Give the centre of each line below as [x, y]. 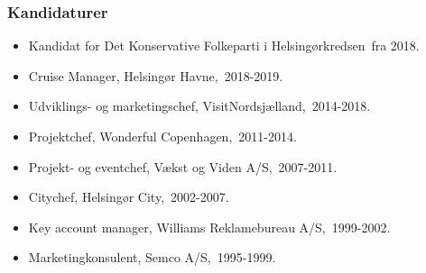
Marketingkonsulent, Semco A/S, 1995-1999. [152, 257]
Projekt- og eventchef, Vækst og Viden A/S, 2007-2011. [183, 166]
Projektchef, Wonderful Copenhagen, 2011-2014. [162, 136]
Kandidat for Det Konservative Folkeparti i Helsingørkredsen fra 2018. [224, 45]
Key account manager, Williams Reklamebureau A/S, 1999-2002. [209, 227]
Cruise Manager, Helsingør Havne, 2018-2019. [156, 75]
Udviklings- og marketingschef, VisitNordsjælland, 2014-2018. [199, 106]
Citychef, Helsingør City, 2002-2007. [129, 197]
